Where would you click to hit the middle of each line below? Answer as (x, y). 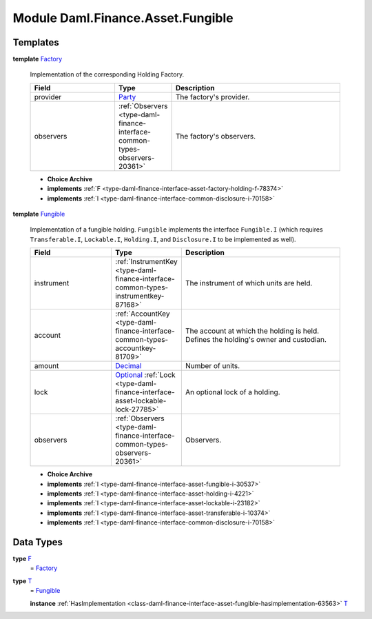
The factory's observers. (216, 136)
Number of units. (213, 366)
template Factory (38, 59)
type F (22, 559)
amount (46, 366)
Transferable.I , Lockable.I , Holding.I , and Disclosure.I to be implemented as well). (163, 239)
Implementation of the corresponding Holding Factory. (107, 74)
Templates (36, 42)
